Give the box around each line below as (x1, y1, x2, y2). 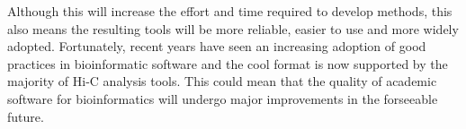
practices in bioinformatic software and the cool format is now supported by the (7, 54, 448, 73)
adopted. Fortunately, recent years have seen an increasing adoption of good (7, 37, 426, 56)
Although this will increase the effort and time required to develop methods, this (7, 2, 453, 20)
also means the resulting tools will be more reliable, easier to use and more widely (7, 19, 459, 38)
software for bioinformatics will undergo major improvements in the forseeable (7, 89, 438, 107)
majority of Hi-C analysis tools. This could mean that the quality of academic (7, 72, 437, 90)
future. (7, 107, 44, 125)
